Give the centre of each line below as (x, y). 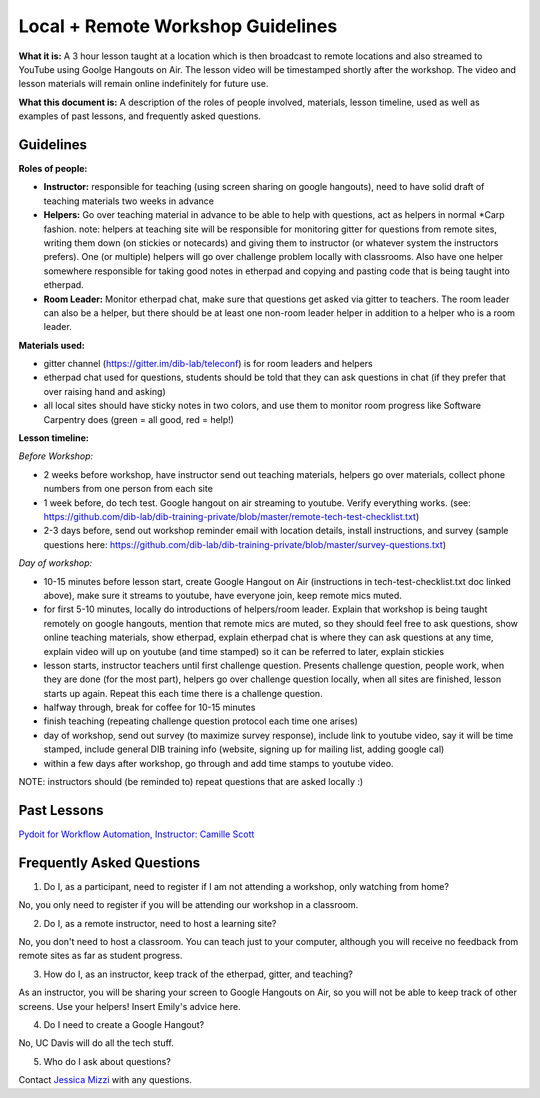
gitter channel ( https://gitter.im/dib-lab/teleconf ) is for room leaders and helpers (208, 364)
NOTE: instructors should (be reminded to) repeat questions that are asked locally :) (191, 782)
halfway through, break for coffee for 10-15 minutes (149, 707)
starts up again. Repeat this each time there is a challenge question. (183, 693)
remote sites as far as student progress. (100, 956)
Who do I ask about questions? (107, 1061)
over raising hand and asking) (105, 391)
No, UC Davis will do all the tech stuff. (96, 1043)
